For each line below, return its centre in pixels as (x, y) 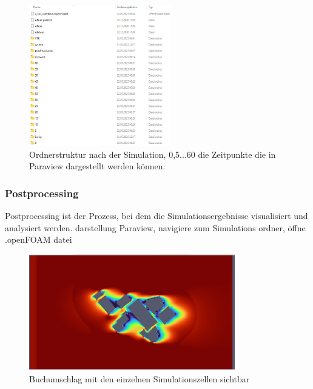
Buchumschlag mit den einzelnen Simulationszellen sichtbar (140, 378)
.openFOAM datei (39, 239)
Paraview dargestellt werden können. (97, 166)
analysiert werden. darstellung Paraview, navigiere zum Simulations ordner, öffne (155, 227)
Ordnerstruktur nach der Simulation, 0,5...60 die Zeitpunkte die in (153, 154)
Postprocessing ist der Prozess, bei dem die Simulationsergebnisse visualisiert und (156, 216)
